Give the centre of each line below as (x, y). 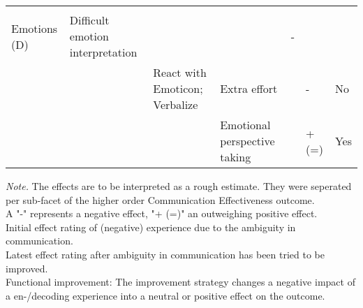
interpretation (103, 52)
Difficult (89, 20)
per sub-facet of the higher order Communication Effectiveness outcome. (160, 199)
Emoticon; (178, 88)
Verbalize (176, 104)
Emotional (245, 125)
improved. (27, 268)
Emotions (35, 28)
